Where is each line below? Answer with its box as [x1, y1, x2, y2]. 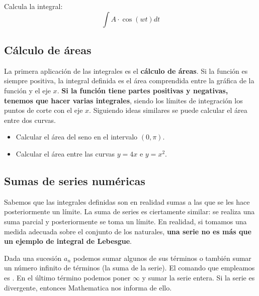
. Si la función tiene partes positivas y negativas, [57, 85, 228, 95]
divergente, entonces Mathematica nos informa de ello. [4, 282, 172, 292]
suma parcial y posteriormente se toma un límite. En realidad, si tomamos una [4, 216, 247, 226]
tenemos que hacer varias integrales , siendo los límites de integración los [4, 95, 243, 105]
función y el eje [4, 85, 51, 95]
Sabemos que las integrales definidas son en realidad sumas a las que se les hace [4, 196, 250, 207]
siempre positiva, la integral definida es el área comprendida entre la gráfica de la [4, 75, 254, 86]
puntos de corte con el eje [4, 105, 83, 115]
